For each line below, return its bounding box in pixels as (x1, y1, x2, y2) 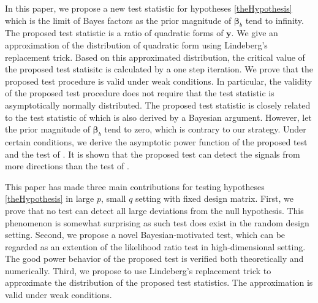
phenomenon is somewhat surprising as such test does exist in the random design (5, 216, 309, 229)
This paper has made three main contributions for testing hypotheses (5, 180, 265, 193)
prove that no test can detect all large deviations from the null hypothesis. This (5, 204, 304, 217)
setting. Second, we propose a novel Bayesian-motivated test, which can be (5, 228, 286, 241)
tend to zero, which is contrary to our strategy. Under (104, 123, 306, 136)
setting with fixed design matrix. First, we (135, 192, 294, 205)
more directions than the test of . (5, 159, 129, 172)
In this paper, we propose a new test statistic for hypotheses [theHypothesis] (5, 2, 292, 14)
